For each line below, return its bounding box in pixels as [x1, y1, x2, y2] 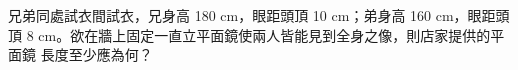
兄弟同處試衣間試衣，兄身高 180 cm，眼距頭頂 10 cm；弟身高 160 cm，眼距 [8, 5, 496, 25]
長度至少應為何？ [40, 44, 153, 65]
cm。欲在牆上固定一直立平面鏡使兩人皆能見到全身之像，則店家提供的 [38, 24, 491, 45]
